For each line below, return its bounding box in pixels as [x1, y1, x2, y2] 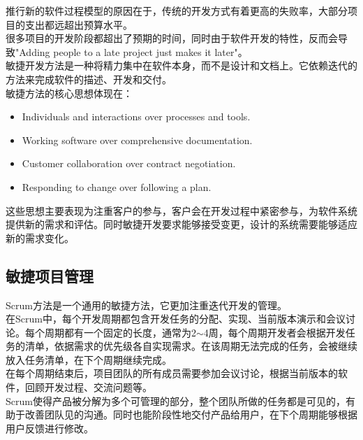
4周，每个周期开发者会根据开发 [203, 325, 346, 339]
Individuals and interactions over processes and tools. [22, 109, 251, 124]
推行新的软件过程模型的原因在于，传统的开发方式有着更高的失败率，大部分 [6, 3, 348, 17]
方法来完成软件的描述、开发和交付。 [6, 71, 172, 86]
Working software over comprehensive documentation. [22, 132, 253, 147]
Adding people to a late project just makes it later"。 [19, 44, 248, 59]
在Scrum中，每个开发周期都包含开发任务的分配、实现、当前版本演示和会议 [6, 311, 346, 326]
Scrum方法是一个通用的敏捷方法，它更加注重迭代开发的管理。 [6, 297, 287, 312]
